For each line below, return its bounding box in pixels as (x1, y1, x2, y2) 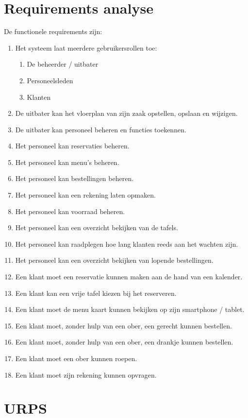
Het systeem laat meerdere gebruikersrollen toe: (15, 42, 157, 53)
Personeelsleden (27, 75, 73, 85)
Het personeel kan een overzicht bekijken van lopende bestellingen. (15, 255, 214, 265)
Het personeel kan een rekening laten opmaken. (15, 190, 156, 200)
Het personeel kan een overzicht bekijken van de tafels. (15, 222, 178, 233)
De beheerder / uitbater (27, 59, 99, 69)
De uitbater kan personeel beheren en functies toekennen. (15, 124, 186, 134)
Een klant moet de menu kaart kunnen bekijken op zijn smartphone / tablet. (15, 304, 245, 314)
